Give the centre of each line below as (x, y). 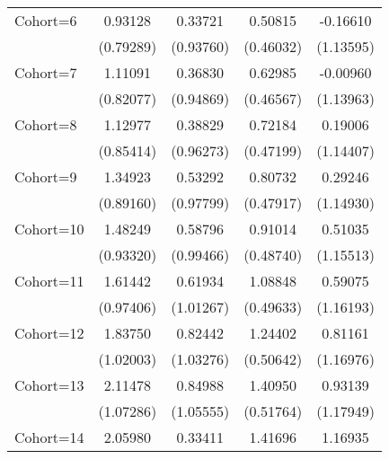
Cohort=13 (49, 385)
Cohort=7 (46, 72)
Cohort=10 (49, 229)
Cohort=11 (49, 281)
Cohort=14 (49, 437)
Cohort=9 (46, 177)
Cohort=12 (49, 333)
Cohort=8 (46, 124)
